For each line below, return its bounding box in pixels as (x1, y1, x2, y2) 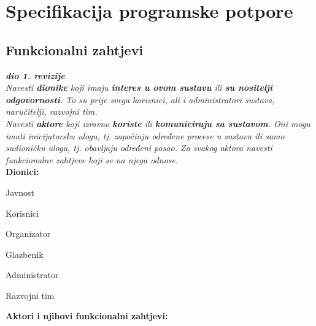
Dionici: (6, 165, 39, 178)
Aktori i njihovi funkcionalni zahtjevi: (6, 309, 168, 322)
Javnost (6, 185, 34, 198)
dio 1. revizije (6, 69, 65, 82)
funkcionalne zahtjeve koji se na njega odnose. (6, 153, 179, 166)
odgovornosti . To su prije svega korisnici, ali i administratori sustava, (6, 93, 275, 106)
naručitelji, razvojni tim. (6, 105, 98, 118)
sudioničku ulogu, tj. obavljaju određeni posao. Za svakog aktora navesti (6, 141, 272, 154)
